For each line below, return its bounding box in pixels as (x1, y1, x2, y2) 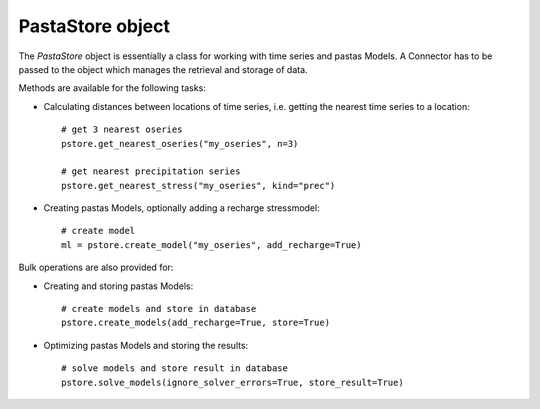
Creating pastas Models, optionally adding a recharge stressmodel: (43, 202, 320, 214)
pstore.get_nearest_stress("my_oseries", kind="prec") (61, 180, 336, 191)
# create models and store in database (61, 303, 257, 315)
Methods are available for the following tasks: (18, 82, 207, 94)
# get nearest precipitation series (61, 166, 241, 177)
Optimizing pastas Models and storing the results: (43, 339, 249, 351)
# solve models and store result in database (61, 363, 289, 374)
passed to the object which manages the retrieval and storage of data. (18, 63, 309, 75)
